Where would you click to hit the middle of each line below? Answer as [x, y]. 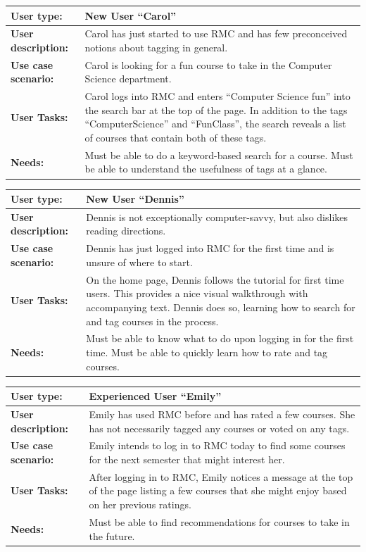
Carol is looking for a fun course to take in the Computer [208, 64]
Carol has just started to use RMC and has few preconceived [216, 33]
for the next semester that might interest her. [187, 459]
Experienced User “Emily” [155, 396]
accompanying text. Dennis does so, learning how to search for [221, 307]
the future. [112, 535]
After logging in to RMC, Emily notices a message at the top [221, 476]
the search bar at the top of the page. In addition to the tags [216, 109]
